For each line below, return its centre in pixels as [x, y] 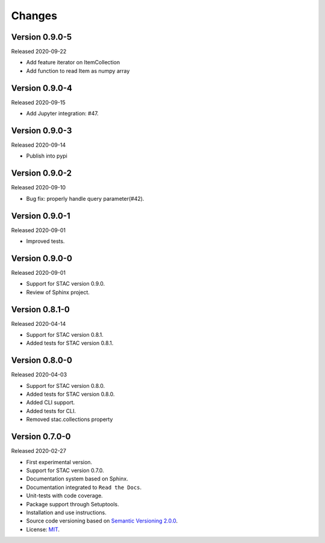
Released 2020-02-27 [39, 451]
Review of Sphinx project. [58, 292]
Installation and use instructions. [66, 512]
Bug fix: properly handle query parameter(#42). [85, 198]
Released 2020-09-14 [39, 145]
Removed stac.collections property [70, 419]
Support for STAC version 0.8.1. [65, 335]
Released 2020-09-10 [39, 188]
